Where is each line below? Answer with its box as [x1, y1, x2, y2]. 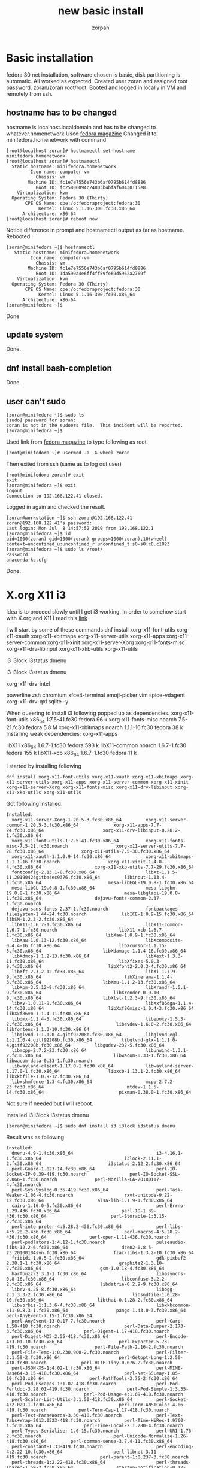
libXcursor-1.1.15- [119, 943, 168, 949]
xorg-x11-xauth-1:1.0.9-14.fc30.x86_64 [11, 854, 111, 860]
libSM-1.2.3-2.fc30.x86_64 [6, 917, 74, 923]
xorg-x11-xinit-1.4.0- [108, 859, 165, 865]
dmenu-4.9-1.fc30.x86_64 [11, 1151, 74, 1157]
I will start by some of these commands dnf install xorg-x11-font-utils [6, 626, 175, 633]
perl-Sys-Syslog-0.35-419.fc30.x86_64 [11, 1187, 109, 1193]
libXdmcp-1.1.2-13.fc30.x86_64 [11, 953, 90, 959]
